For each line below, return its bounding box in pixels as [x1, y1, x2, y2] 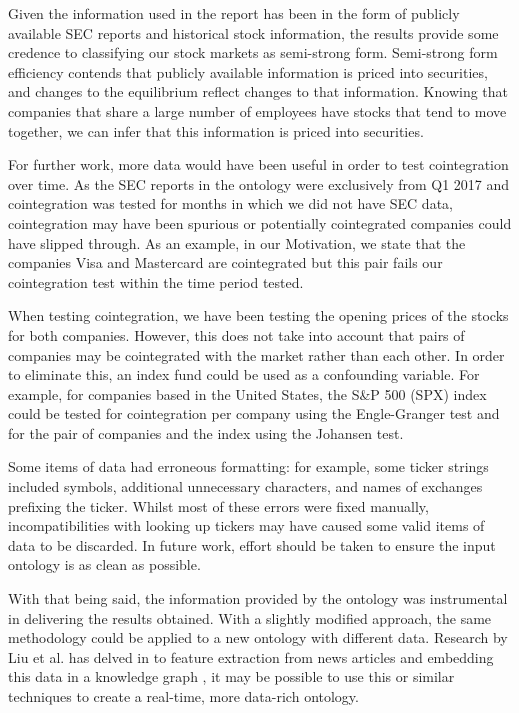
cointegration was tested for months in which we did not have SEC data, [8, 193, 453, 214]
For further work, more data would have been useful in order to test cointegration [8, 154, 509, 175]
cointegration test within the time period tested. [8, 271, 304, 292]
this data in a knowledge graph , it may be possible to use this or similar [8, 666, 455, 687]
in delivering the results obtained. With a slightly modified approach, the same [8, 607, 492, 628]
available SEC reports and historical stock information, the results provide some [8, 22, 499, 43]
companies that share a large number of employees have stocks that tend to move [8, 100, 507, 121]
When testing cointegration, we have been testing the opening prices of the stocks [8, 305, 509, 326]
